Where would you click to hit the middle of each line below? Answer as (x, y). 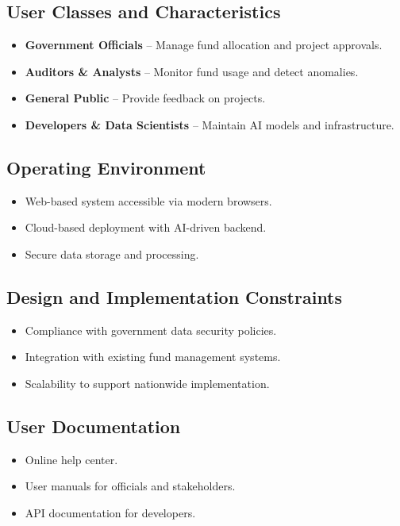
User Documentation (94, 426)
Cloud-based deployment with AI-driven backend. (146, 227)
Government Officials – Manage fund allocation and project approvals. (204, 45)
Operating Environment (106, 167)
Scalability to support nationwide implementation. (147, 383)
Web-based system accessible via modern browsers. (148, 200)
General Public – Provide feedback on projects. (145, 98)
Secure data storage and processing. (112, 253)
